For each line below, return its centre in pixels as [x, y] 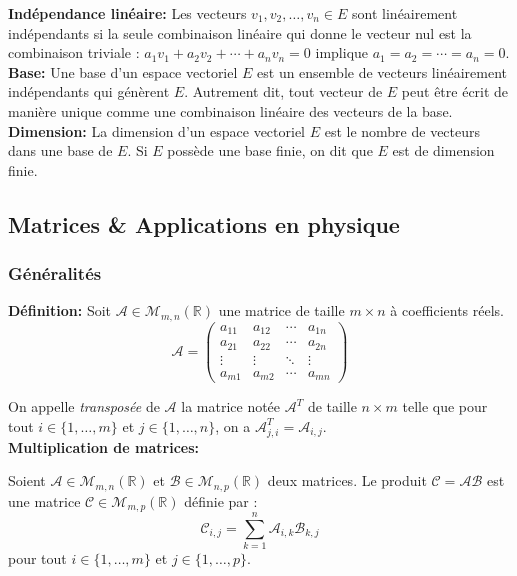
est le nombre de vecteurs [402, 130]
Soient [27, 480]
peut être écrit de [455, 91]
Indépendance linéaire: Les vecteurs [127, 13]
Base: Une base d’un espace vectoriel [123, 71]
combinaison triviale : [74, 52]
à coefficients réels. [447, 310]
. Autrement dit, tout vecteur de [283, 91]
